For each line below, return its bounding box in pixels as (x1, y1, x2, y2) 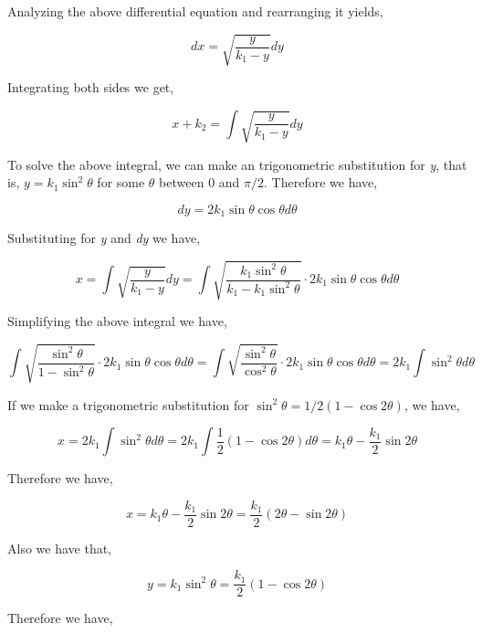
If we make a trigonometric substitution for (7, 395, 249, 414)
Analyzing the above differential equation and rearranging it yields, (7, 2, 383, 20)
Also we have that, (7, 538, 112, 557)
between (159, 173, 204, 192)
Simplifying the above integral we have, (7, 311, 227, 331)
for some (97, 173, 145, 192)
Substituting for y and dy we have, (7, 228, 201, 248)
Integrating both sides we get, (7, 78, 174, 97)
